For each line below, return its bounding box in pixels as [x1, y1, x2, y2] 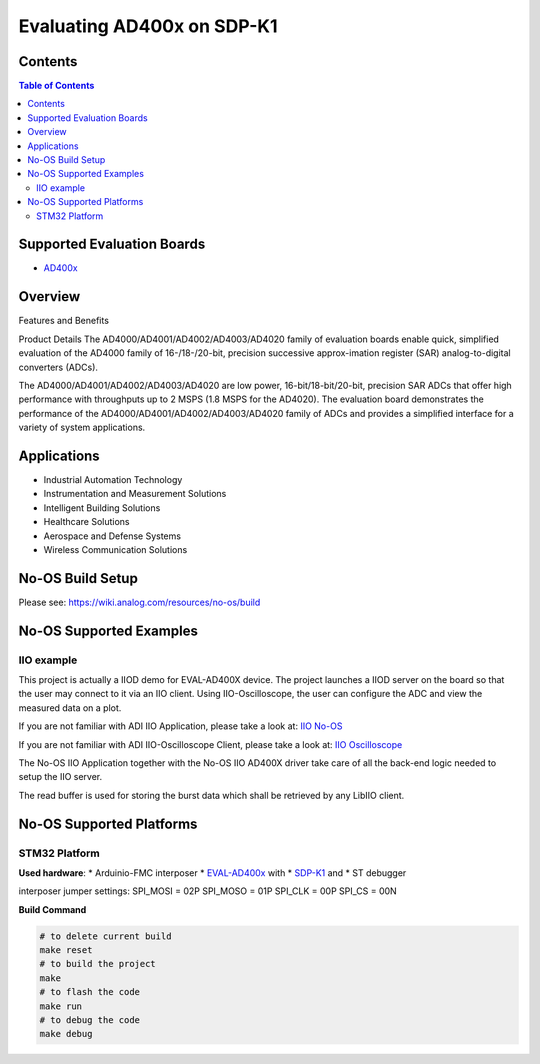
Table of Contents [18, 80, 95, 92]
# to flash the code [39, 986, 140, 998]
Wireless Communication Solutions [43, 543, 188, 555]
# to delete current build [39, 930, 172, 942]
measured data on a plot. [18, 701, 122, 714]
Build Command [18, 903, 87, 915]
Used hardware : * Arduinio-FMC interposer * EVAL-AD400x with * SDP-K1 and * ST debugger [18, 866, 407, 879]
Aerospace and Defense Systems [43, 530, 182, 542]
